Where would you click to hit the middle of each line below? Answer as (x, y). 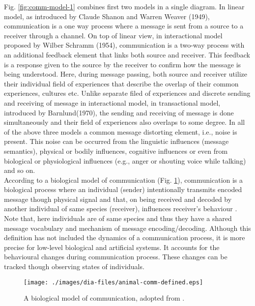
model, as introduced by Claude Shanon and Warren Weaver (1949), (107, 16)
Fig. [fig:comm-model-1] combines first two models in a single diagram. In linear (124, 6)
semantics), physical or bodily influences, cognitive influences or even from (116, 151)
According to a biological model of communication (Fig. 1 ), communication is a (124, 180)
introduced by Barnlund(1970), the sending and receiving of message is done (119, 112)
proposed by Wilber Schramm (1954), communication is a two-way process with (124, 45)
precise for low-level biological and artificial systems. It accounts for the (112, 247)
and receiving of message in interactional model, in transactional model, (112, 102)
